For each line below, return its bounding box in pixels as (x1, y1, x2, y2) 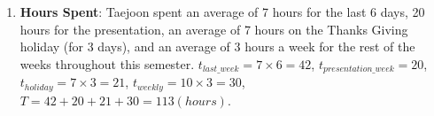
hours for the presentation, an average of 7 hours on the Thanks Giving (19, 19, 408, 38)
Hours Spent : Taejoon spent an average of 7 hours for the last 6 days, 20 (19, 3, 425, 20)
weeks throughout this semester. (19, 54, 195, 73)
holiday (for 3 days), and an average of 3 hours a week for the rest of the (19, 37, 415, 56)
